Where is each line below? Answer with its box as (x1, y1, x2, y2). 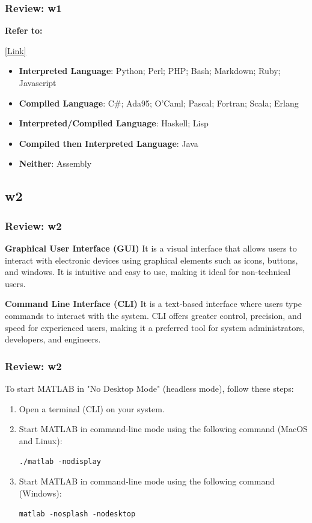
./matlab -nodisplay (19, 457, 101, 466)
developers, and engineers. (5, 333, 101, 345)
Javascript (19, 76, 57, 88)
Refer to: (5, 24, 43, 37)
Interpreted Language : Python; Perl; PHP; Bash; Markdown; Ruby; (19, 64, 281, 77)
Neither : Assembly (19, 157, 92, 170)
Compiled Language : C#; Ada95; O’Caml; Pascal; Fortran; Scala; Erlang (19, 96, 299, 109)
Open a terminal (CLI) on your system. (19, 402, 165, 415)
